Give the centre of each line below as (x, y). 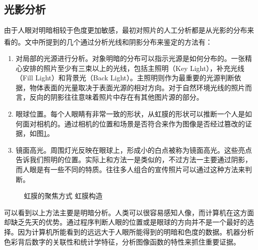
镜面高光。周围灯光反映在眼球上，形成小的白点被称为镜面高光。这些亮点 (134, 150)
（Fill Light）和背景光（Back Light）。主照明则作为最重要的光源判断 (125, 78)
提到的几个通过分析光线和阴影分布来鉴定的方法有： (129, 41)
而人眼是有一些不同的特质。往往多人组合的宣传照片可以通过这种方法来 (130, 169)
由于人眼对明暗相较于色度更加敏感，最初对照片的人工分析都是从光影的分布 (126, 30)
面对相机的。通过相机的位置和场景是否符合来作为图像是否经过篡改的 (134, 123)
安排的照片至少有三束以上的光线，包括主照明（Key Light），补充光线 (133, 68)
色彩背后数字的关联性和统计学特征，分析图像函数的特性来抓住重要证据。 (122, 241)
